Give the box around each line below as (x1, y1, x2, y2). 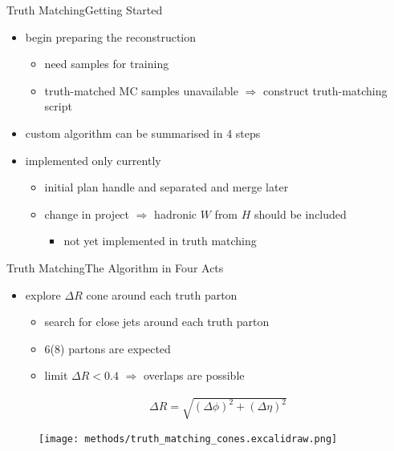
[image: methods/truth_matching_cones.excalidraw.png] (39, 433, 338, 445)
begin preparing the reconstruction (25, 28, 197, 45)
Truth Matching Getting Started (6, 2, 163, 18)
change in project (44, 205, 130, 222)
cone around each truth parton (86, 286, 238, 303)
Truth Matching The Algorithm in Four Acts (6, 259, 224, 276)
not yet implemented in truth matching (63, 232, 257, 249)
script (44, 98, 72, 115)
